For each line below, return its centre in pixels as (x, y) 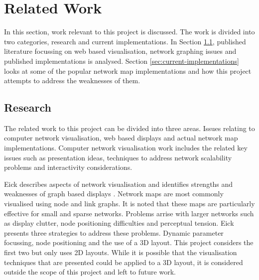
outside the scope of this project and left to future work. (90, 272)
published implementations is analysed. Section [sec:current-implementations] (122, 61)
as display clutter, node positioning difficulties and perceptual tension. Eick (119, 223)
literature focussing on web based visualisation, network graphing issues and (120, 51)
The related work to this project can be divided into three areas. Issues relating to (129, 128)
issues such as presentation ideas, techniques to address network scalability (118, 157)
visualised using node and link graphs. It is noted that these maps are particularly (129, 204)
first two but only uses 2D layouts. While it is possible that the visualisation (121, 252)
